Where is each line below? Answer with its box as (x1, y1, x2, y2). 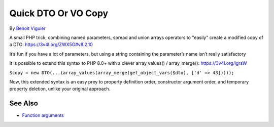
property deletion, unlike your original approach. (9, 86, 111, 92)
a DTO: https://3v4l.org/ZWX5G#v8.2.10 (9, 41, 93, 48)
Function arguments (22, 112, 64, 118)
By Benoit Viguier (9, 25, 46, 31)
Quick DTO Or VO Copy (9, 8, 109, 19)
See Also (9, 99, 38, 108)
